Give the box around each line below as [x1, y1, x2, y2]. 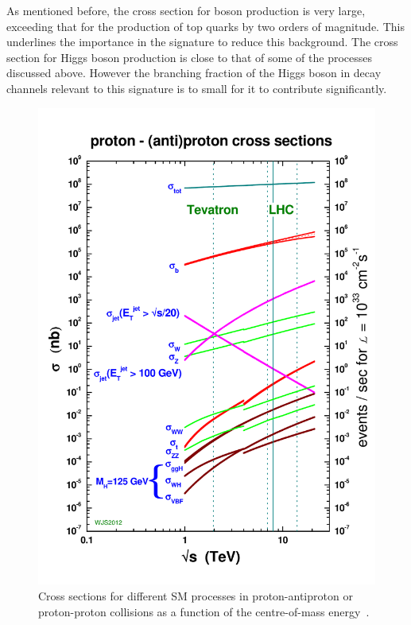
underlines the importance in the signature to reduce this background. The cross [6, 33, 398, 50]
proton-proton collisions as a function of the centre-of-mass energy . [38, 603, 370, 619]
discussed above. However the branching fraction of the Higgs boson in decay [6, 64, 382, 81]
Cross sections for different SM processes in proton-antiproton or [38, 588, 353, 604]
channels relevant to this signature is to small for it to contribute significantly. [6, 80, 387, 96]
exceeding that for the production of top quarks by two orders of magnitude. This [6, 17, 405, 34]
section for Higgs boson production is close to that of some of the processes [6, 49, 373, 65]
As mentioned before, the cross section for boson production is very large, [6, 2, 366, 18]
